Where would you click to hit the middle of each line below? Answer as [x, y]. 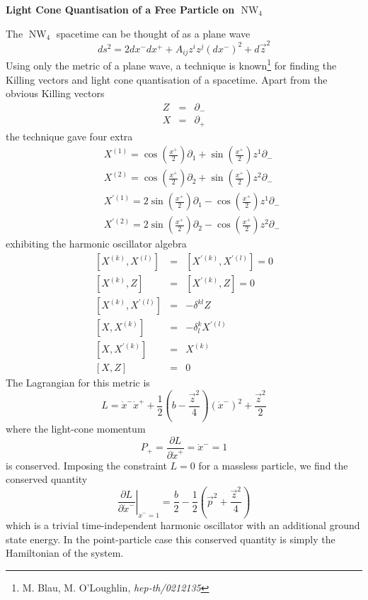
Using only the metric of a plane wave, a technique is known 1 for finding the [171, 65]
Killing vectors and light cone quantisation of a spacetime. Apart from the [167, 79]
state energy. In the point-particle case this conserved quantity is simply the [171, 539]
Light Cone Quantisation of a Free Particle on [120, 9]
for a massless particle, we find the [273, 465]
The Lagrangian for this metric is [78, 383]
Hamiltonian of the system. [65, 553]
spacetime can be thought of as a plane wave [153, 33]
